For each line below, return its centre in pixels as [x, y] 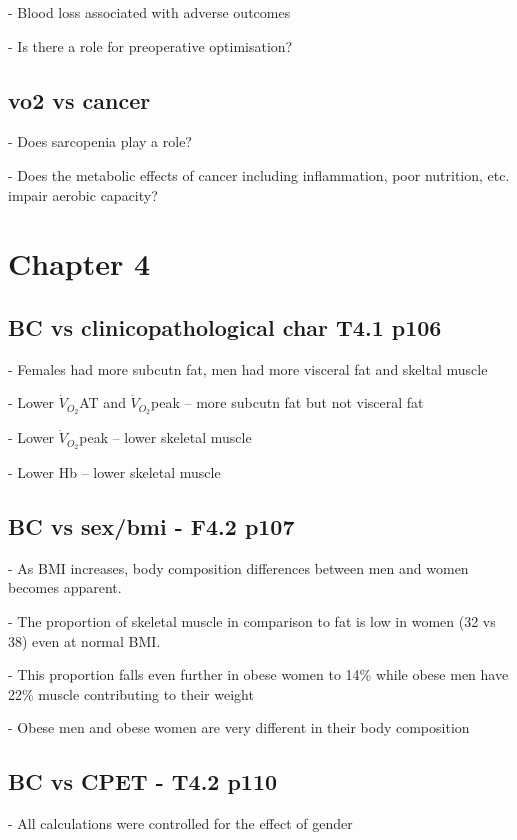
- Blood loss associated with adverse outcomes [149, 12]
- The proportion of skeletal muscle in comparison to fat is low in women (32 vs [252, 621]
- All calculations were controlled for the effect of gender [180, 823]
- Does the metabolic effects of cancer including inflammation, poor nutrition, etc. [259, 174]
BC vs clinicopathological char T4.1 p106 [225, 326]
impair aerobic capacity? [83, 194]
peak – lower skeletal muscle [165, 437]
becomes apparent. [65, 587]
